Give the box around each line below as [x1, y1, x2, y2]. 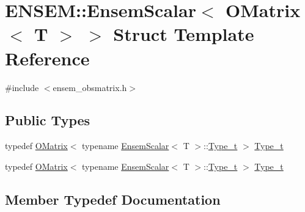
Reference [5, 45, 90, 70]
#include [5, 81, 39, 93]
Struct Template [113, 21, 254, 46]
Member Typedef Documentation [5, 189, 221, 208]
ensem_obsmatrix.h [53, 81, 127, 93]
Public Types [5, 111, 90, 130]
